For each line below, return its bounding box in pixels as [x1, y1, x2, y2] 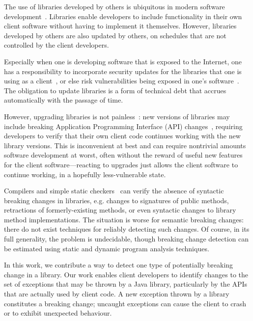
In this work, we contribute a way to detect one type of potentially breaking [4, 260, 233, 270]
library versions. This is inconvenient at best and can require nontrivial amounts [4, 140, 246, 150]
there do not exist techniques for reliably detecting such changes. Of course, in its [4, 224, 250, 234]
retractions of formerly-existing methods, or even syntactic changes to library [4, 205, 236, 215]
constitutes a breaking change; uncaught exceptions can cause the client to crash [4, 298, 247, 308]
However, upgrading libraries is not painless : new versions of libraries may [4, 111, 230, 121]
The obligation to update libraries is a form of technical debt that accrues [4, 85, 226, 95]
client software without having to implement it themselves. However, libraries [4, 21, 237, 31]
